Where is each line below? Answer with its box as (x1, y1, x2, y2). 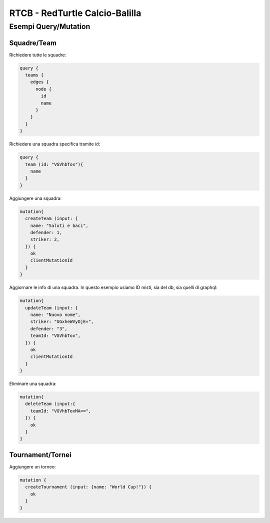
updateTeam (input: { (25, 305, 78, 310)
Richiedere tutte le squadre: (9, 51, 66, 57)
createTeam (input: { (25, 215, 78, 221)
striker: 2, (30, 236, 60, 242)
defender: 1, (30, 229, 62, 235)
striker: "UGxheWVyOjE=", (30, 319, 94, 324)
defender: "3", (30, 325, 67, 331)
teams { (25, 72, 44, 78)
